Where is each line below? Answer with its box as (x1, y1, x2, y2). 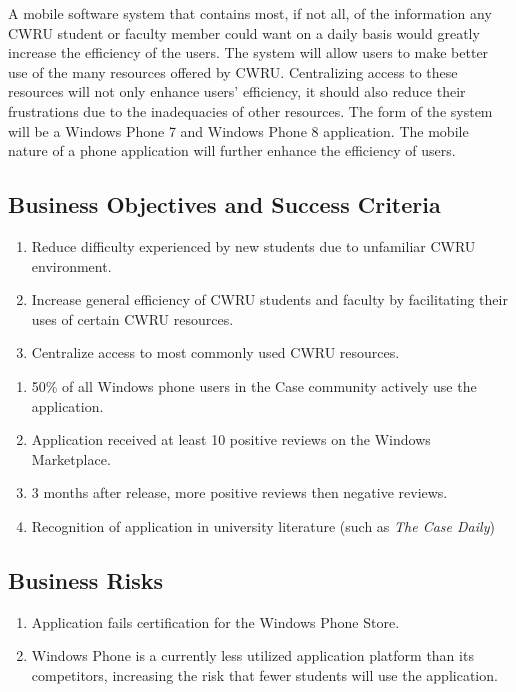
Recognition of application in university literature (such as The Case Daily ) (31, 515, 495, 536)
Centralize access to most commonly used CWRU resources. (31, 342, 400, 363)
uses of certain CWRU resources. (31, 308, 234, 329)
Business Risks (8, 564, 164, 595)
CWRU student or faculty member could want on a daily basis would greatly (8, 22, 480, 43)
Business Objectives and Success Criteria (8, 189, 441, 220)
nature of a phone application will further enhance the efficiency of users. (8, 140, 456, 161)
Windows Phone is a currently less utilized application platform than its (31, 645, 474, 666)
